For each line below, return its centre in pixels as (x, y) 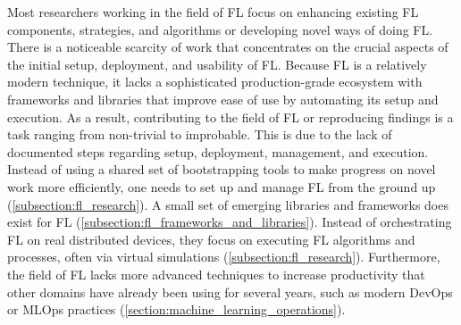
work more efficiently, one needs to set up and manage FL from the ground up (222, 186)
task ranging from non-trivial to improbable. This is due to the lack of (200, 134)
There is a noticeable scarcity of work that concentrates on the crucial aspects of (228, 47)
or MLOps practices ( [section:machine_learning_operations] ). (176, 309)
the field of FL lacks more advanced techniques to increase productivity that (216, 274)
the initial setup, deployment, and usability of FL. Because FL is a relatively (217, 64)
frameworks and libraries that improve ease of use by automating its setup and (223, 99)
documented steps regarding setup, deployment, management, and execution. (218, 151)
